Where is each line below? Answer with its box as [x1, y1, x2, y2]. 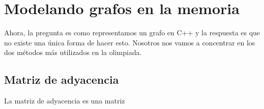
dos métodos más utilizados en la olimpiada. [4, 47, 142, 58]
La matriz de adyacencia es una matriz [4, 95, 125, 106]
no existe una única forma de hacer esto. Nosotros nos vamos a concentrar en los [4, 37, 255, 47]
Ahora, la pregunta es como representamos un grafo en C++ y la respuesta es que [4, 27, 260, 38]
